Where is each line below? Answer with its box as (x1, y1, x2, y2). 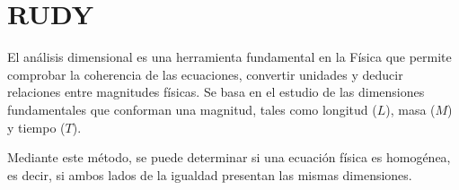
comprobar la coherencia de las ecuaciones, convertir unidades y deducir (7, 65, 403, 83)
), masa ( (385, 99, 436, 118)
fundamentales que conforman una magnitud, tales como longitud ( (7, 99, 377, 118)
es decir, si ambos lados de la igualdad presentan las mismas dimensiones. (7, 165, 412, 184)
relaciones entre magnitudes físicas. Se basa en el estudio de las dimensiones (7, 82, 425, 101)
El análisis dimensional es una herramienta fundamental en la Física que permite (7, 47, 452, 66)
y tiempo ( (7, 117, 66, 136)
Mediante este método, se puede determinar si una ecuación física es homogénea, (7, 148, 451, 167)
